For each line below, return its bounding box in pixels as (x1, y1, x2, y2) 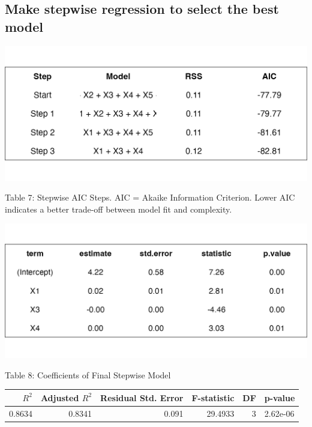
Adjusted (40, 391, 79, 404)
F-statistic (191, 391, 235, 404)
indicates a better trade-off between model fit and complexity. (5, 202, 232, 215)
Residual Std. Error (100, 391, 184, 404)
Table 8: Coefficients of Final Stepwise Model (5, 368, 171, 381)
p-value (264, 391, 295, 404)
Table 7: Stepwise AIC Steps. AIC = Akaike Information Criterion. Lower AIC (5, 191, 295, 204)
